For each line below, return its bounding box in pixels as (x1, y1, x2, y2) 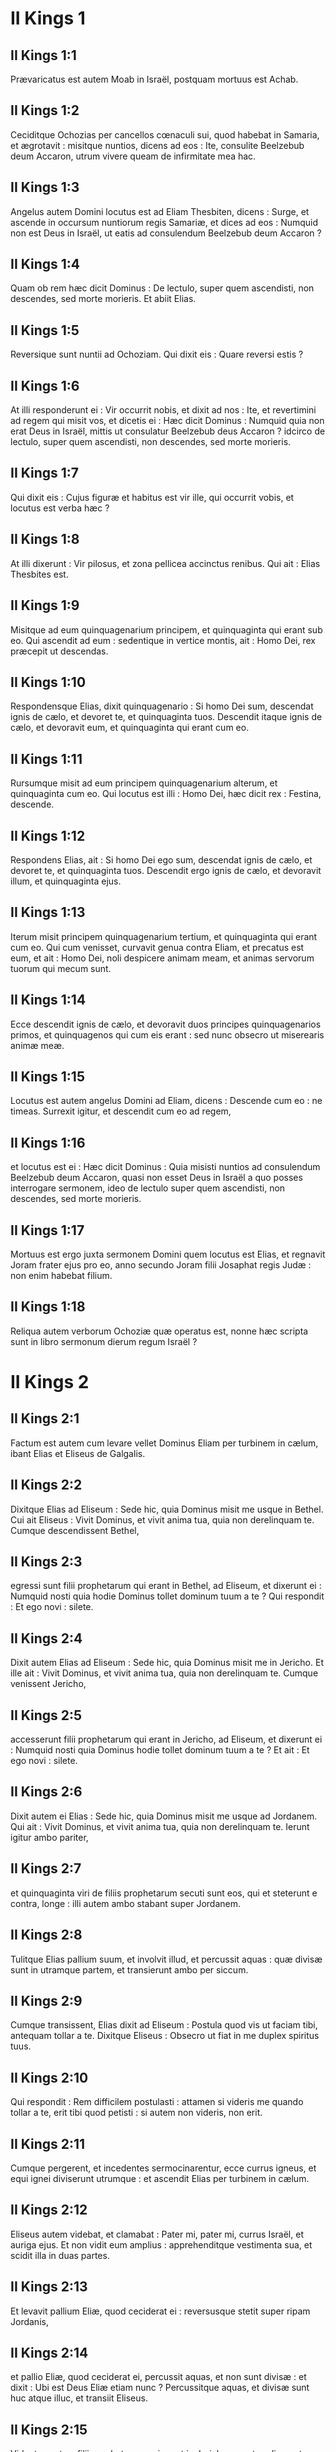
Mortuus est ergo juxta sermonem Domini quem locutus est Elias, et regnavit (10, 1248, 326, 1260)
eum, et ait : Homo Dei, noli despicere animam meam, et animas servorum (10, 952, 315, 964)
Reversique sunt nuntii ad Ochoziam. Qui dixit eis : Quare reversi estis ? (10, 348, 304, 361)
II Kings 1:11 (10, 750, 83, 767)
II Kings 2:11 (10, 2135, 86, 2152)
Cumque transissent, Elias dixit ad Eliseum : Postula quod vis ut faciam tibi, (10, 2019, 318, 2031)
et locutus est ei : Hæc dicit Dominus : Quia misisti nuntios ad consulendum (10, 1161, 321, 1173)
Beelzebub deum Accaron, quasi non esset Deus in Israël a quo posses (10, 1172, 303, 1184)
